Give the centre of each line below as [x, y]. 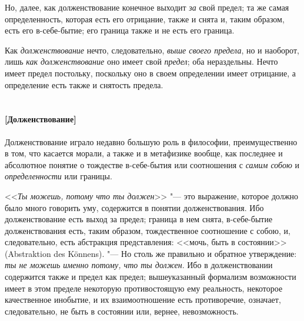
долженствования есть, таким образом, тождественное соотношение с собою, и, [148, 230]
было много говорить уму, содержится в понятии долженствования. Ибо [134, 207]
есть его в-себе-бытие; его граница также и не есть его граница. [120, 30]
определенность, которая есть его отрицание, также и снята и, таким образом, [145, 19]
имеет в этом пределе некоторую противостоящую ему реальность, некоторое [144, 288]
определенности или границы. [59, 176]
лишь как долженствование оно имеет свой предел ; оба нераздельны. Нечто [141, 61]
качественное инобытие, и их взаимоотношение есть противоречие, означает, [143, 300]
